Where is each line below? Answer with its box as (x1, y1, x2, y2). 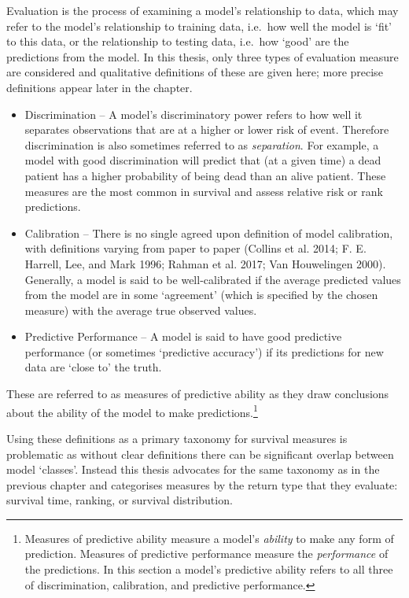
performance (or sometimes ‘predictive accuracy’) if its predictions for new (24, 343, 384, 360)
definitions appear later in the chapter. (6, 79, 193, 95)
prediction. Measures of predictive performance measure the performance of (24, 545, 389, 562)
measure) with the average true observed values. (24, 301, 257, 318)
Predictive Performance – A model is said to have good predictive (24, 328, 342, 345)
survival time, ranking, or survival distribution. (6, 492, 233, 508)
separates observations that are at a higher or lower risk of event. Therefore (24, 121, 389, 138)
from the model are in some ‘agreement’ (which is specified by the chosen (24, 286, 378, 303)
